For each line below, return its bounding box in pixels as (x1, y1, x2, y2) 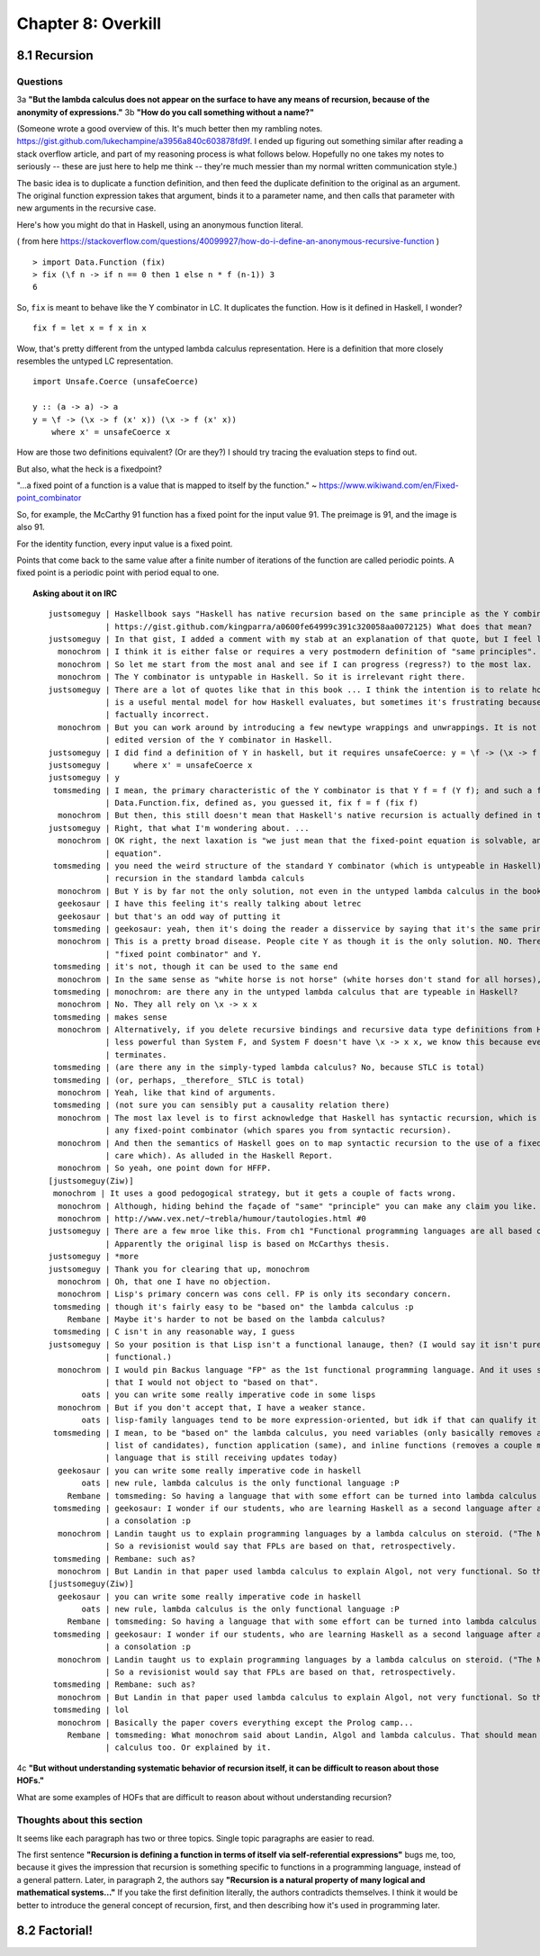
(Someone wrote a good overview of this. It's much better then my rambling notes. (16, 123, 323, 134)
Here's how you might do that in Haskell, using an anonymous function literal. (16, 219, 303, 230)
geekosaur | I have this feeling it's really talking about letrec (57, 898, 362, 909)
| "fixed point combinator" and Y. (104, 949, 263, 959)
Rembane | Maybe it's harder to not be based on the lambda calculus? (67, 1314, 386, 1325)
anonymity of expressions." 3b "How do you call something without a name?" (16, 106, 315, 117)
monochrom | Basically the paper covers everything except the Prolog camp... (57, 1717, 414, 1727)
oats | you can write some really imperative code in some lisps (81, 1390, 376, 1400)
